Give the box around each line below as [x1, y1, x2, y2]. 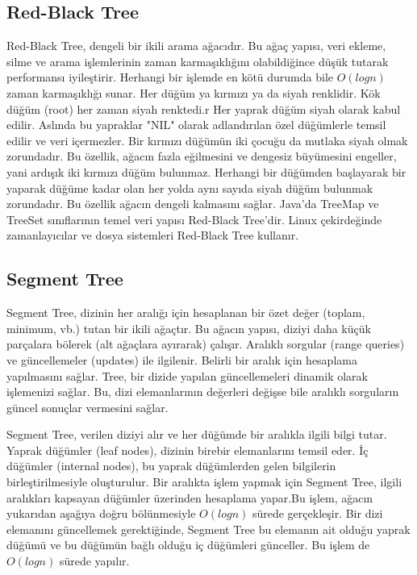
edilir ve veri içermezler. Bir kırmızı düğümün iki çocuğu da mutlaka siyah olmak [6, 131, 408, 148]
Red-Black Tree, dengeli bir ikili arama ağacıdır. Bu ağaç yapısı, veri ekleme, [6, 37, 386, 54]
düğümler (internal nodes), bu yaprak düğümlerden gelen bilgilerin [6, 457, 336, 474]
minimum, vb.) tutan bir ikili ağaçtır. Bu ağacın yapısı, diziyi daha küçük [6, 319, 371, 336]
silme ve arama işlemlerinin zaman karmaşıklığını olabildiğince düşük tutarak [6, 52, 389, 69]
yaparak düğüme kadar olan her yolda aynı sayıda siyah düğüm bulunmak [6, 179, 373, 196]
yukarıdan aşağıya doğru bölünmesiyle [6, 505, 196, 522]
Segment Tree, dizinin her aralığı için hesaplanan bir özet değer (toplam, [6, 304, 365, 321]
